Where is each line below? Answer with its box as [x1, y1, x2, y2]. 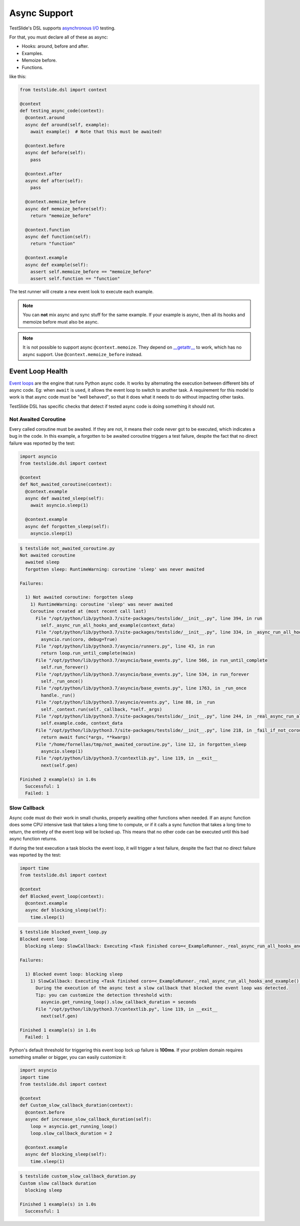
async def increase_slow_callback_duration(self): [25, 1116, 152, 1122]
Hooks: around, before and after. [21, 43, 89, 50]
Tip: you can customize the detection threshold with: [35, 992, 173, 998]
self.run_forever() [40, 664, 88, 670]
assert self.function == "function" [30, 276, 120, 282]
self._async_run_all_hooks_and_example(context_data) [40, 622, 175, 628]
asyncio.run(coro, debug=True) [40, 636, 117, 642]
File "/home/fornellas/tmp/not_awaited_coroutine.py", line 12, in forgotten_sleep [35, 741, 247, 747]
